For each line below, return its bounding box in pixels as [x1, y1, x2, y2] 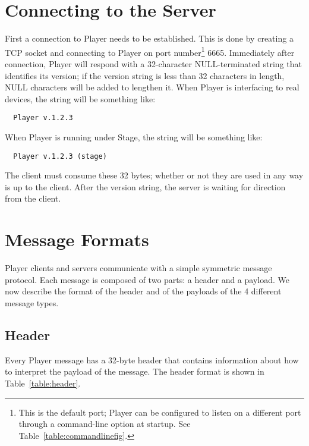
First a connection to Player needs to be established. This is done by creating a [5, 32, 294, 45]
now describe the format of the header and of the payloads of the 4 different [5, 285, 282, 297]
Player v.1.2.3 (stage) [13, 152, 107, 161]
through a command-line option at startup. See [18, 417, 191, 430]
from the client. [5, 192, 61, 205]
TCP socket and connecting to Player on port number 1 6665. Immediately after [5, 44, 295, 58]
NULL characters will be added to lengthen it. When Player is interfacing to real [5, 81, 299, 93]
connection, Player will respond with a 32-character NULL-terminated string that [5, 57, 302, 70]
